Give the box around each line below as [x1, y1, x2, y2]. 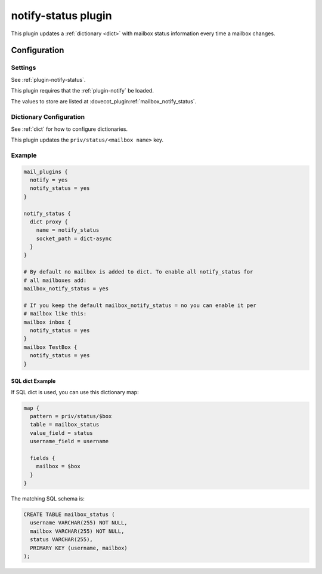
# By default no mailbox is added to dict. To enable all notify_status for [23, 269, 253, 275]
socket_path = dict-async [36, 235, 112, 242]
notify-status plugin [11, 9, 113, 22]
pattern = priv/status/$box [30, 413, 112, 419]
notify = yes [30, 176, 68, 183]
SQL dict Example [11, 377, 56, 385]
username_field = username [30, 438, 109, 445]
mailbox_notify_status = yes [23, 286, 109, 292]
